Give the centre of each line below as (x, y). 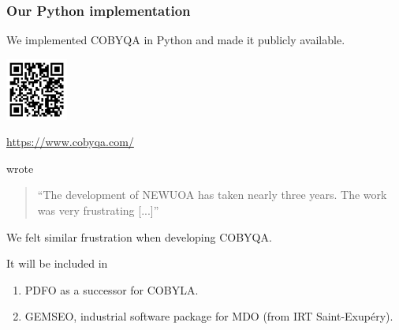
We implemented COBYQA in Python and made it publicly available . (176, 40)
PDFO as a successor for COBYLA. (112, 289)
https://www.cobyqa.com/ (70, 142)
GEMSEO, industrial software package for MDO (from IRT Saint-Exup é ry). (209, 316)
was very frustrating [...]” (98, 210)
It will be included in (57, 263)
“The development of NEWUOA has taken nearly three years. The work (212, 195)
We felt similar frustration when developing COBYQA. (139, 236)
